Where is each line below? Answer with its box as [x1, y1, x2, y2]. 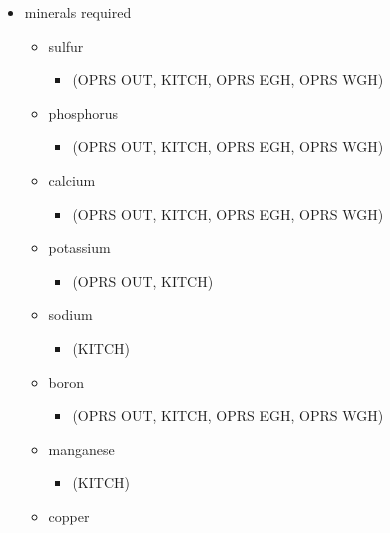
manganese [48, 438, 115, 459]
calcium [48, 169, 96, 190]
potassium [48, 237, 111, 258]
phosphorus [48, 102, 119, 123]
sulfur [48, 35, 84, 56]
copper [48, 505, 90, 526]
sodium [48, 304, 93, 325]
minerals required [24, 2, 132, 22]
